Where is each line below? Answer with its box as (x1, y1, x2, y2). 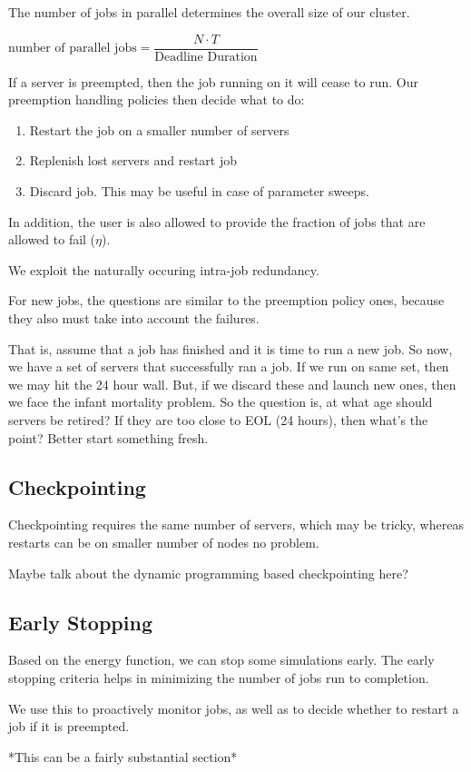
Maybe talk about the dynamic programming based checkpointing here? (8, 563, 408, 582)
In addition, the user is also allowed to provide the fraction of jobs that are (8, 212, 426, 231)
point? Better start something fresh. (8, 428, 209, 447)
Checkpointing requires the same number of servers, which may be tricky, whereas (8, 515, 464, 534)
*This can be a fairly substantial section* (8, 747, 238, 766)
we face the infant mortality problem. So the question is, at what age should (8, 392, 433, 411)
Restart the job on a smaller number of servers (29, 120, 289, 139)
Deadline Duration (154, 50, 258, 64)
